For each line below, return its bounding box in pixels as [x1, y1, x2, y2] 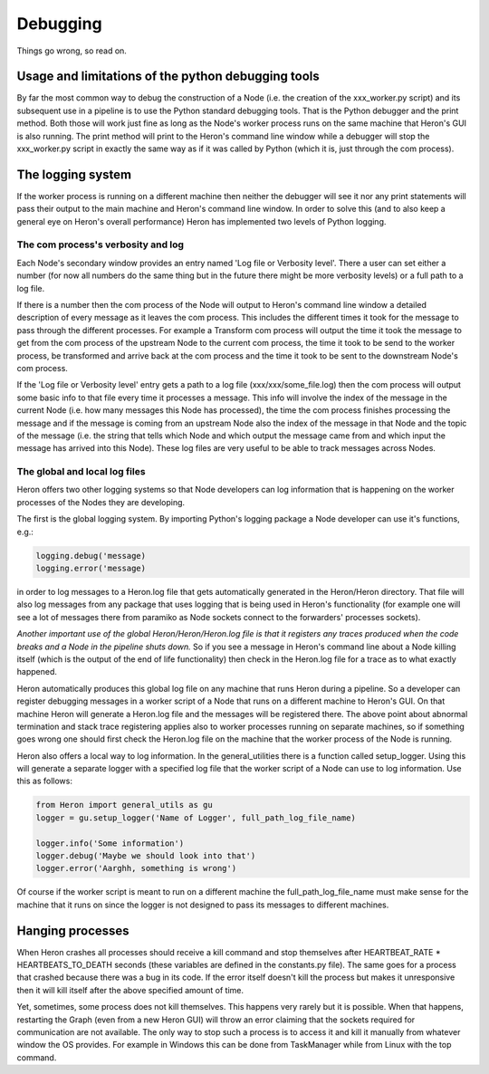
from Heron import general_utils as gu [35, 800, 213, 810]
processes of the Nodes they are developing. [16, 496, 186, 507]
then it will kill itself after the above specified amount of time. [16, 984, 244, 995]
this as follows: [16, 775, 72, 787]
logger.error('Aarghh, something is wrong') [35, 863, 237, 874]
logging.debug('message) [35, 551, 147, 561]
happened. [16, 666, 58, 677]
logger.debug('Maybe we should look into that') [35, 851, 256, 860]
